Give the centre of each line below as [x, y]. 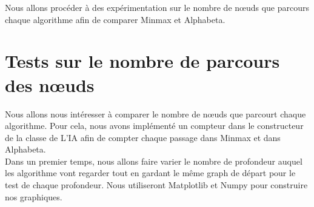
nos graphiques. [34, 196]
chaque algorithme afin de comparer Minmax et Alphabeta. [115, 19]
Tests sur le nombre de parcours [142, 61]
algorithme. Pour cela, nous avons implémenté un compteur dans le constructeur [154, 126]
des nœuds [50, 84]
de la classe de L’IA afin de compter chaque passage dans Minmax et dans [143, 137]
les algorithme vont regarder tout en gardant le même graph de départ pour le [150, 173]
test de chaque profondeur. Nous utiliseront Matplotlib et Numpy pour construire [156, 185]
